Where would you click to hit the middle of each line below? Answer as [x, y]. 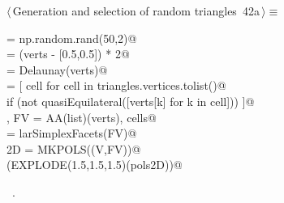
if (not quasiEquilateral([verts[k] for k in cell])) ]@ [131, 101]
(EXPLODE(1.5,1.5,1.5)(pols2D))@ [95, 165]
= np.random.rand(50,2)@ [72, 38]
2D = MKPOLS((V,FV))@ [74, 148]
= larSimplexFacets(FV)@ [72, 133]
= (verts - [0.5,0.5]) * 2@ [68, 54]
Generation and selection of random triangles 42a [136, 11]
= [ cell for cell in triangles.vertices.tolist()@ [116, 85]
